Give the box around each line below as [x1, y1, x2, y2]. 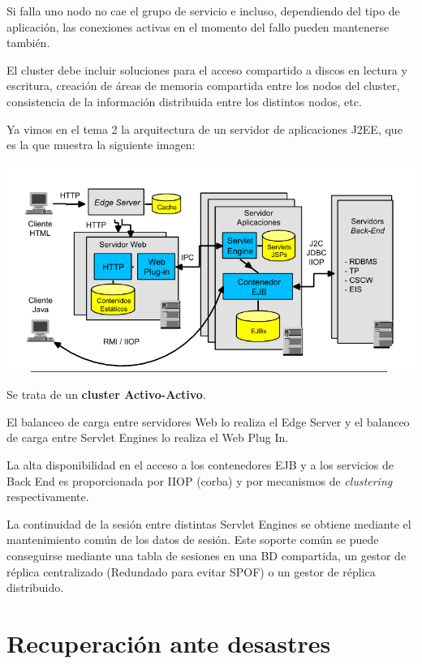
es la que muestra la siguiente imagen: [6, 136, 196, 153]
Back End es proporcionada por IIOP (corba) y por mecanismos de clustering [6, 472, 393, 489]
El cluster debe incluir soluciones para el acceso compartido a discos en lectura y [6, 61, 407, 78]
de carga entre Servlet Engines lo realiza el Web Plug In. [6, 429, 289, 446]
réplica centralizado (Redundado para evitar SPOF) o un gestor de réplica [6, 563, 376, 580]
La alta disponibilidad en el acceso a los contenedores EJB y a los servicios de [6, 456, 394, 473]
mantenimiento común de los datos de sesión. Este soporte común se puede [6, 531, 379, 548]
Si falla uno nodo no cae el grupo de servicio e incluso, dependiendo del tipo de [6, 2, 400, 19]
